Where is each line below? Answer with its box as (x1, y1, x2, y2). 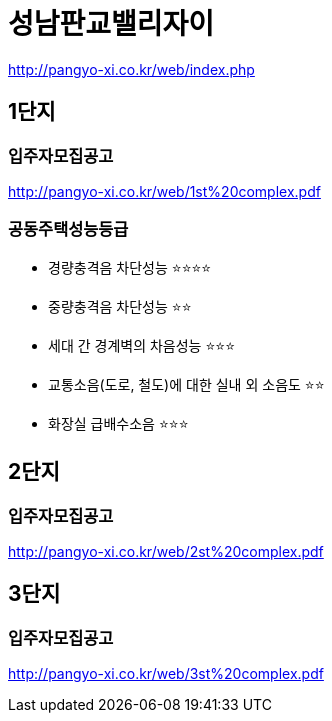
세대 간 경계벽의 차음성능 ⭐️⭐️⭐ (48, 336, 235, 354)
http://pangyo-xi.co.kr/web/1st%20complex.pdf (8, 182, 321, 200)
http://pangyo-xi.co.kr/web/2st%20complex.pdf (8, 542, 324, 560)
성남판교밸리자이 (8, 7, 215, 41)
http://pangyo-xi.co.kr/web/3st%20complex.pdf (8, 665, 324, 683)
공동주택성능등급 (8, 219, 129, 240)
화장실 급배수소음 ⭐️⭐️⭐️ (48, 414, 189, 432)
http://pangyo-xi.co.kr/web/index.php (8, 60, 255, 78)
